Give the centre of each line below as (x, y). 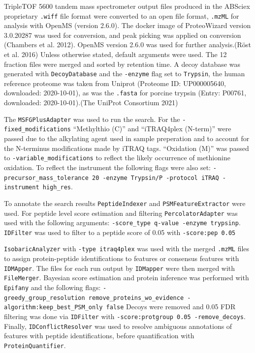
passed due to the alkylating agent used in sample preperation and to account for (127, 138)
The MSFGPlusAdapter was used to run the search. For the (92, 119)
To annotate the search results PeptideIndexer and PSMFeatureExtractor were (125, 203)
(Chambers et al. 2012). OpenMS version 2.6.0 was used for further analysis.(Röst (127, 44)
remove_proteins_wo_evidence (136, 298)
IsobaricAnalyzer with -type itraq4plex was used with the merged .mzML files (127, 249)
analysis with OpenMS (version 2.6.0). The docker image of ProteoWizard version (127, 25)
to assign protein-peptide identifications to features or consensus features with (122, 258)
